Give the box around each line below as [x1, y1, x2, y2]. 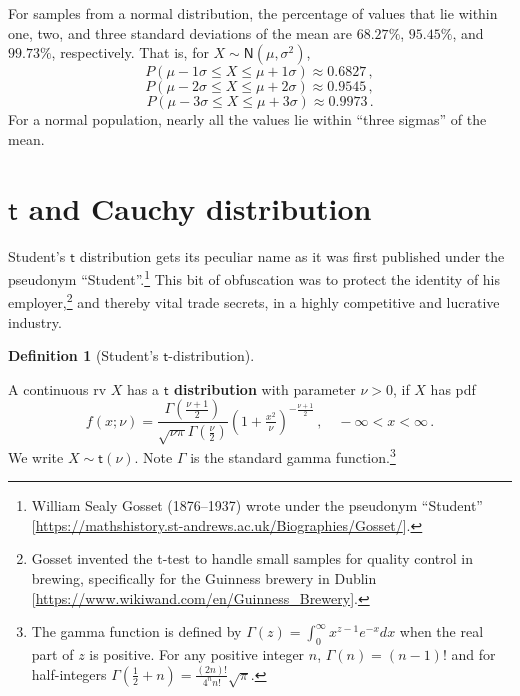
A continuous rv [8, 378, 107, 399]
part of [31, 644, 74, 665]
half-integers [31, 663, 107, 684]
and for [451, 644, 496, 665]
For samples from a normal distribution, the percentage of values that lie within [8, 3, 498, 23]
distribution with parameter [174, 378, 356, 399]
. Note [134, 446, 173, 467]
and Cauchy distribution [28, 187, 372, 228]
